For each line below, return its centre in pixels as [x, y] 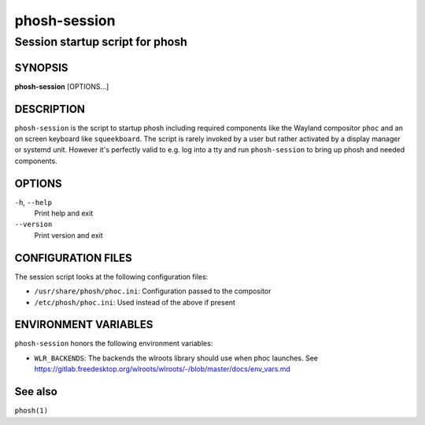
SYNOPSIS [41, 67]
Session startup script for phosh [101, 42]
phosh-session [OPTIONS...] [62, 86]
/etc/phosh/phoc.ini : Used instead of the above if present [135, 302]
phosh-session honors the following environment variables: [114, 344]
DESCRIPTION [50, 109]
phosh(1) [31, 411]
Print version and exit [69, 235]
